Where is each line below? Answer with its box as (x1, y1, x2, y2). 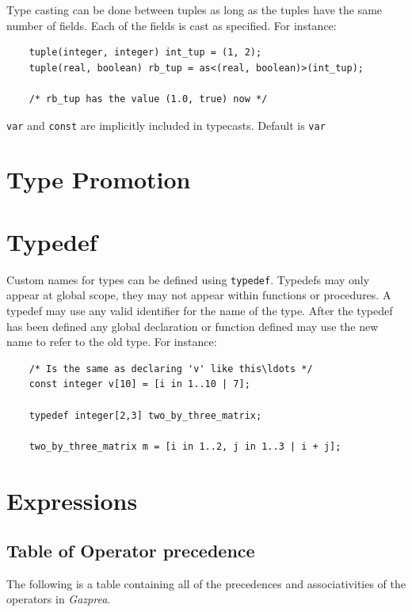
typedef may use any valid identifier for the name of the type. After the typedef (6, 302, 393, 318)
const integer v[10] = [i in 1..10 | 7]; (29, 378, 250, 390)
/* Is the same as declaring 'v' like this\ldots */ (29, 363, 313, 374)
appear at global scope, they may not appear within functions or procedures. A (6, 287, 391, 303)
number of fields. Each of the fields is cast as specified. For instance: (6, 17, 337, 33)
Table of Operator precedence (6, 538, 255, 563)
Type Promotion (6, 163, 191, 196)
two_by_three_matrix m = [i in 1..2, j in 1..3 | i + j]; (29, 440, 341, 452)
